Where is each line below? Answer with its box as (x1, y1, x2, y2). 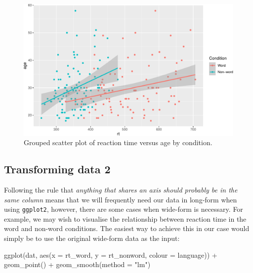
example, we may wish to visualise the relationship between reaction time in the (4, 213, 247, 224)
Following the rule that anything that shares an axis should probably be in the (4, 185, 238, 195)
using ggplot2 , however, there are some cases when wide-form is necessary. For (4, 204, 243, 214)
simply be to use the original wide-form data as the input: (4, 233, 180, 243)
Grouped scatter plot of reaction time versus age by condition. (24, 137, 212, 148)
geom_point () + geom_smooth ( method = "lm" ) (4, 259, 151, 270)
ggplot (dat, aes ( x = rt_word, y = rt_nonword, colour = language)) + (4, 249, 217, 260)
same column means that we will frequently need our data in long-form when (4, 194, 237, 204)
